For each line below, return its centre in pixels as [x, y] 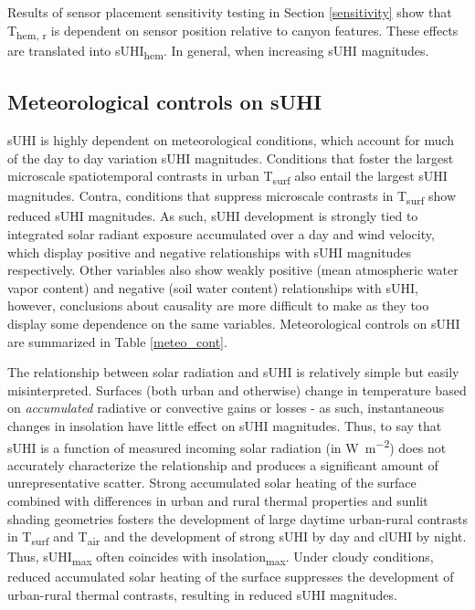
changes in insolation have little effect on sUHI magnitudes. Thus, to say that [225, 426]
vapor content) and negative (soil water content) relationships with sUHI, [213, 287]
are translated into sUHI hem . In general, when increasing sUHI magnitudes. [218, 51]
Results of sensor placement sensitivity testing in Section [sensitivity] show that [230, 12]
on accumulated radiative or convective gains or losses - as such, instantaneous [226, 408]
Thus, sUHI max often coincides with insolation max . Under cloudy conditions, [221, 558]
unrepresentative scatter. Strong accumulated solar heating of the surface [212, 483]
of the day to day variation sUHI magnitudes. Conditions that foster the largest [231, 158]
